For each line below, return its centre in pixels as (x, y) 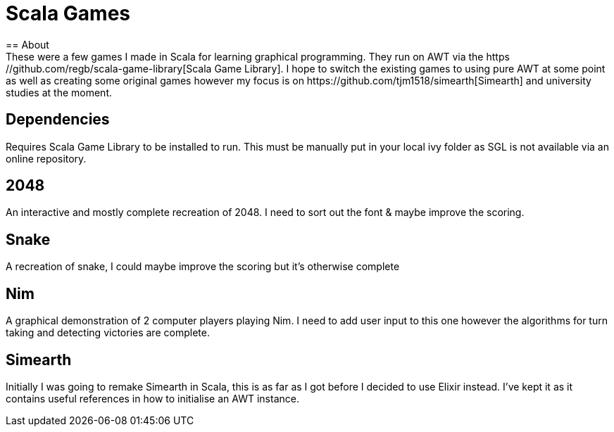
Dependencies (58, 120)
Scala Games (68, 13)
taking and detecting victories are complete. (108, 333)
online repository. (46, 158)
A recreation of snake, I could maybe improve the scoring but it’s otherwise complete (203, 267)
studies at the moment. (59, 92)
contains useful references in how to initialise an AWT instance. (152, 398)
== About (27, 44)
